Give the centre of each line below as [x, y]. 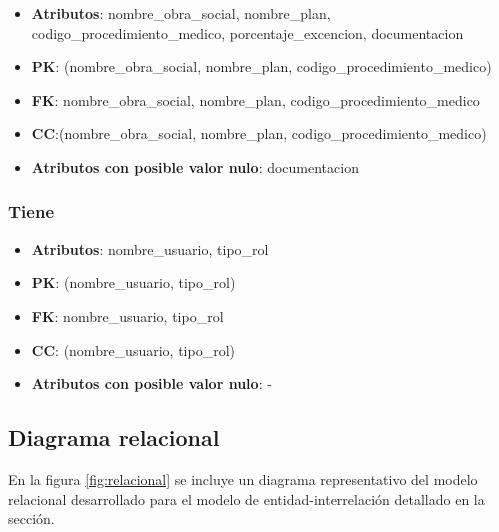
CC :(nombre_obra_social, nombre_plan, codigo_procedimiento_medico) [259, 133]
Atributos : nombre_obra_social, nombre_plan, [181, 13]
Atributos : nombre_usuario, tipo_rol [150, 248]
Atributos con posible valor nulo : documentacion [195, 166]
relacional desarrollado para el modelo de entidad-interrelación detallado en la [246, 498]
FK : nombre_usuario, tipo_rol [127, 315]
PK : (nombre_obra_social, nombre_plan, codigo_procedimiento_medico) [261, 66]
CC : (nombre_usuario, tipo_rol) [133, 349]
